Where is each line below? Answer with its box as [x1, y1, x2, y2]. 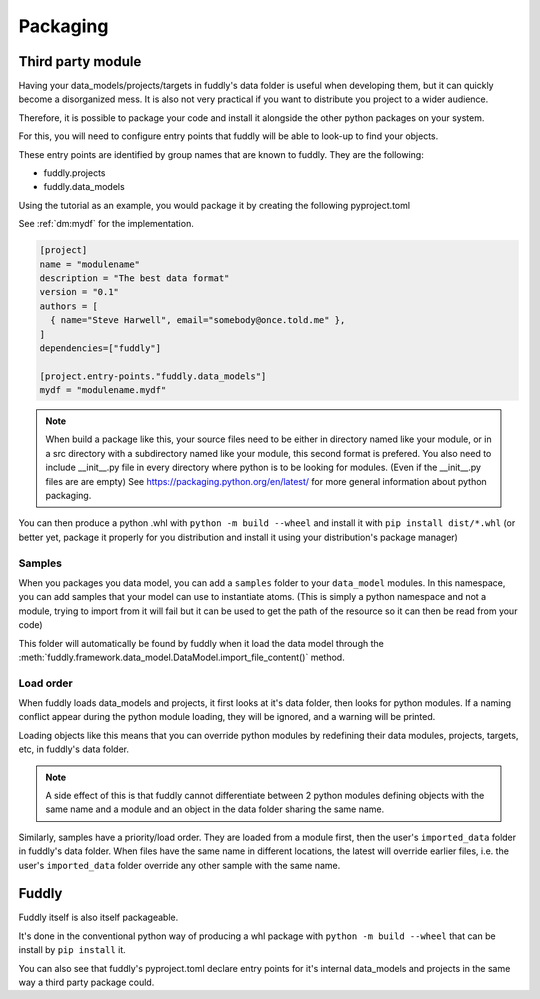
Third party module [18, 53, 142, 70]
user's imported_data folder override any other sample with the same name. [18, 859, 341, 871]
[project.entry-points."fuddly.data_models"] [39, 370, 267, 382]
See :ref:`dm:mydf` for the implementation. [18, 218, 194, 230]
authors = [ [39, 300, 99, 312]
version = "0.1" [39, 286, 120, 298]
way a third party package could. [18, 976, 155, 989]
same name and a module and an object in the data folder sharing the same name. [45, 803, 385, 815]
